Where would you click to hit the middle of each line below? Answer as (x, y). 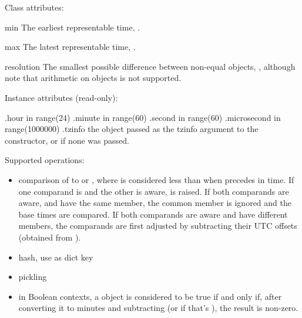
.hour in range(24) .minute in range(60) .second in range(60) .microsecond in (143, 117)
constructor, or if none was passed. (67, 140)
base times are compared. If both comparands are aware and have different (153, 214)
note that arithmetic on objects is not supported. (93, 78)
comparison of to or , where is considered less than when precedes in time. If (156, 179)
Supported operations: (45, 160)
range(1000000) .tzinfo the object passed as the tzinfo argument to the (132, 129)
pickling (33, 277)
